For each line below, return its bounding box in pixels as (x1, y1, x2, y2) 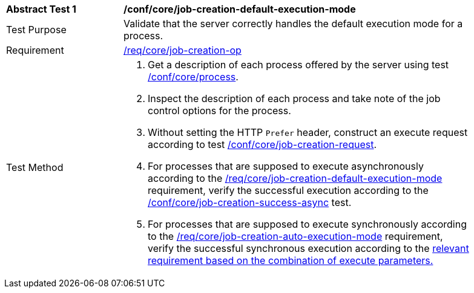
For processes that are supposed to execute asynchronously (148, 160, 424, 172)
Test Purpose (6, 24, 67, 36)
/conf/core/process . (148, 71, 239, 83)
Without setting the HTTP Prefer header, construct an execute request (148, 126, 468, 138)
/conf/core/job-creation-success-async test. (148, 196, 352, 208)
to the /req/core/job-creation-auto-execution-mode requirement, (148, 230, 443, 242)
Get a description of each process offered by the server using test (148, 59, 449, 71)
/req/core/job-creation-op (123, 44, 242, 56)
